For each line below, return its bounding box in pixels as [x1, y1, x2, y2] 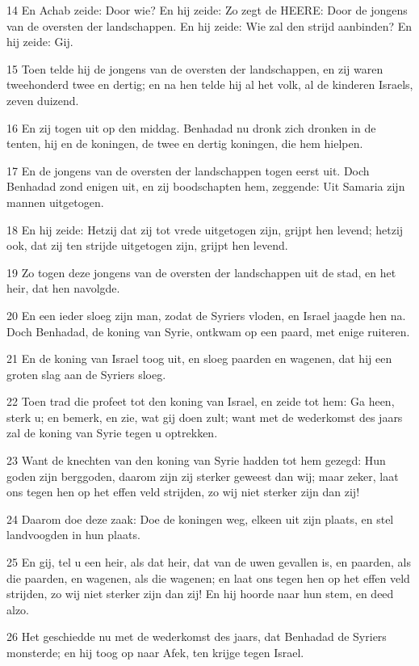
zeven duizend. [6, 91, 79, 108]
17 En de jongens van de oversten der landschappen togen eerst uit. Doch [6, 162, 370, 179]
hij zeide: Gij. [6, 33, 73, 50]
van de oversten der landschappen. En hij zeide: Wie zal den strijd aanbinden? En [6, 17, 413, 34]
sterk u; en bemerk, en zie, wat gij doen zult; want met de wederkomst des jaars [6, 408, 403, 425]
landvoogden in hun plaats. [6, 526, 140, 543]
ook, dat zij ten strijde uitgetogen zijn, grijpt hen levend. [6, 237, 288, 254]
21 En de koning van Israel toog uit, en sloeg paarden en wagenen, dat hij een [6, 350, 392, 367]
